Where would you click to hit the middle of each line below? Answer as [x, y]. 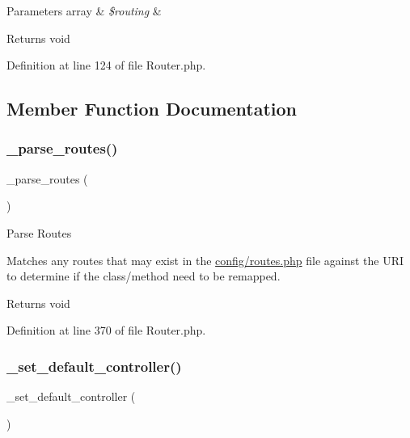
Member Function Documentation [152, 109]
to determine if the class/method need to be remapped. [144, 276]
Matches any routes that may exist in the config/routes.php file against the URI [205, 260]
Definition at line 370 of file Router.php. [106, 330]
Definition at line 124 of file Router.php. [106, 65]
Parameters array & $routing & [84, 11]
